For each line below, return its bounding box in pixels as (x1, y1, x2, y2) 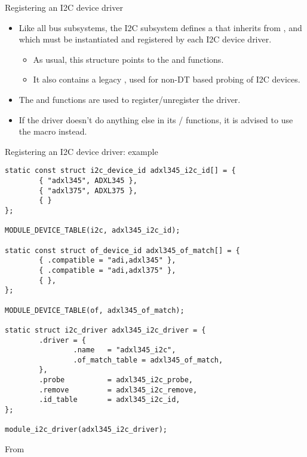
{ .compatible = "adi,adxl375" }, (39, 266, 176, 275)
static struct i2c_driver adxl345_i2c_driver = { (5, 325, 206, 334)
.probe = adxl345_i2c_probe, (39, 376, 193, 385)
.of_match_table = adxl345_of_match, (73, 355, 223, 364)
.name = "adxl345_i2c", (73, 346, 176, 355)
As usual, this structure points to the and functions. (33, 53, 224, 65)
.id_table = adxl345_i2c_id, (39, 395, 180, 404)
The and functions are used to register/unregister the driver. (19, 93, 241, 105)
